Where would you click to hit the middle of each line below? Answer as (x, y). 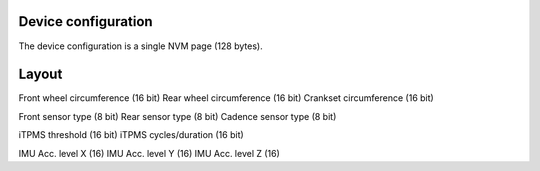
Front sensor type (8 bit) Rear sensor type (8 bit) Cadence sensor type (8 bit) (177, 116)
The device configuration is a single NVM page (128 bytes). (141, 46)
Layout (40, 74)
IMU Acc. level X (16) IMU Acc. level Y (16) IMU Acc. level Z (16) (149, 153)
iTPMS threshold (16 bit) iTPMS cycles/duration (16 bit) (131, 135)
